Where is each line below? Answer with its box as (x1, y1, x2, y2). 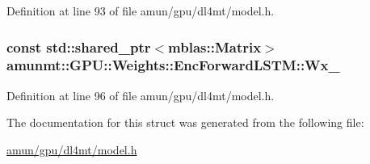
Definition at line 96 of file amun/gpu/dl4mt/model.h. (6, 86, 275, 103)
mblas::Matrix (168, 36, 262, 57)
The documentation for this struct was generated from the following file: (6, 114, 364, 131)
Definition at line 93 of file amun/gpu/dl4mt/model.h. (6, 2, 275, 19)
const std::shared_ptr (6, 36, 151, 57)
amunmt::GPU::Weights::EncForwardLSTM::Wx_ (6, 55, 340, 75)
